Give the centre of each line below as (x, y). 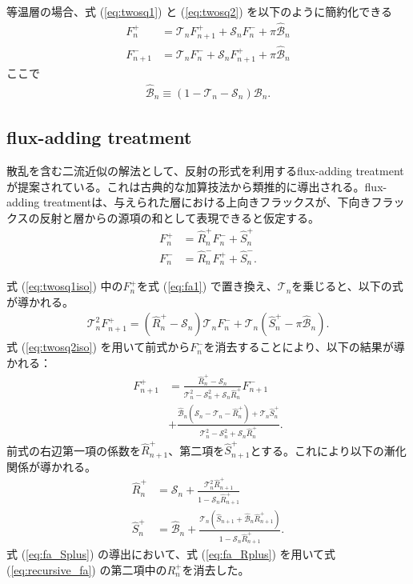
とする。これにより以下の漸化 (328, 450)
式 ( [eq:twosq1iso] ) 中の (65, 286)
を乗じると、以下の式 (347, 286)
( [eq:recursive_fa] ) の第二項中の (87, 569)
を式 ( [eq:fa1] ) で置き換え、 (207, 286)
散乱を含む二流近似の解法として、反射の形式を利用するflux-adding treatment (205, 170)
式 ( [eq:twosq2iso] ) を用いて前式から (98, 347)
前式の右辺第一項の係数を (74, 450)
